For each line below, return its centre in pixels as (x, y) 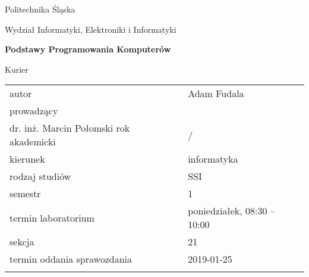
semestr (25, 194)
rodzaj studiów (40, 176)
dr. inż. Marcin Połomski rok (70, 128)
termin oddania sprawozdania (71, 259)
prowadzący (34, 111)
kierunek (27, 159)
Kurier (17, 69)
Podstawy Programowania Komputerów (88, 49)
